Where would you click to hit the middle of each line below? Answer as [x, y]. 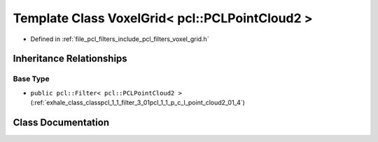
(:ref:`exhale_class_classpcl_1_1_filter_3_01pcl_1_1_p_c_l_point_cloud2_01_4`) [138, 103]
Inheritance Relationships [70, 59]
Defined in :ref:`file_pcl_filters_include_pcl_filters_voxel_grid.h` [120, 39]
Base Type [31, 79]
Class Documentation [61, 122]
